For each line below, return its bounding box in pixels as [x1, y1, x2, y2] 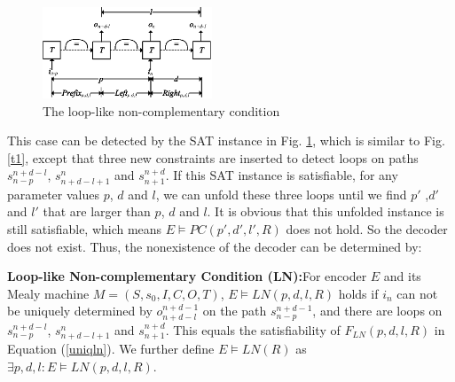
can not [396, 284, 438, 302]
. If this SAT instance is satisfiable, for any [165, 166, 398, 184]
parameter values [7, 184, 99, 203]
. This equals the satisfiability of [165, 320, 341, 339]
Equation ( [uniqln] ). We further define [7, 339, 215, 358]
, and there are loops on [312, 301, 443, 320]
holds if [338, 284, 379, 302]
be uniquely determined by [7, 301, 153, 320]
